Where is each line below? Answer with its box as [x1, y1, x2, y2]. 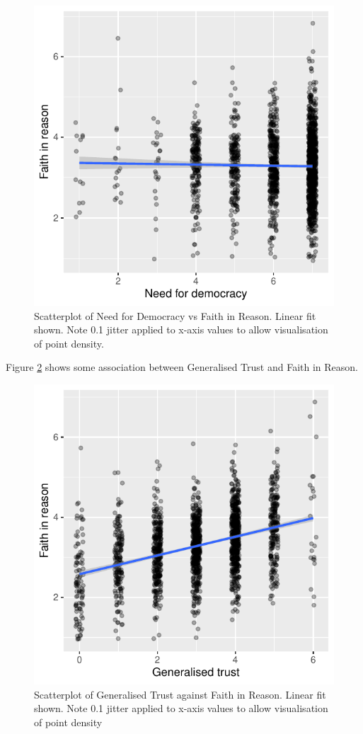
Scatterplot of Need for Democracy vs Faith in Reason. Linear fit [34, 308, 316, 323]
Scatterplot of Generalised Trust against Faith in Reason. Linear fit [34, 687, 326, 701]
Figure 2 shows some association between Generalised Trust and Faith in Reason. [6, 360, 358, 374]
